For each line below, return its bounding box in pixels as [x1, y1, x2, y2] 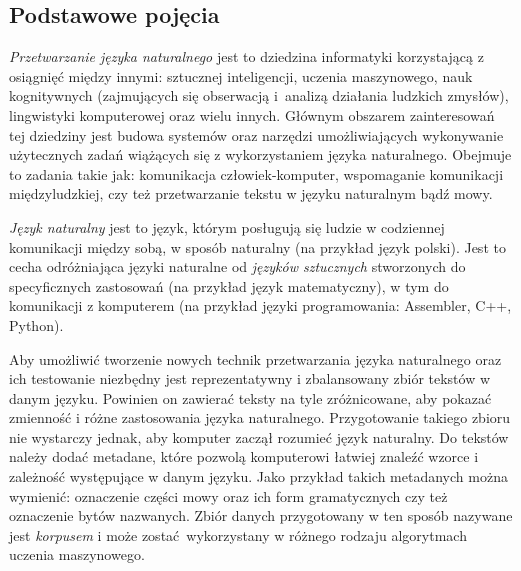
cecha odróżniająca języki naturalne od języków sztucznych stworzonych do [9, 256, 466, 277]
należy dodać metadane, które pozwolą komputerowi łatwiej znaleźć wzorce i [9, 446, 479, 467]
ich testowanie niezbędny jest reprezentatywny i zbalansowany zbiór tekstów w [9, 368, 491, 389]
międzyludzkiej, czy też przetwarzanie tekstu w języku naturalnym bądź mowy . [9, 183, 493, 204]
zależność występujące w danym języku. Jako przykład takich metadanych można [9, 466, 508, 487]
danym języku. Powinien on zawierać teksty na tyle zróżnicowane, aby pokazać [9, 387, 492, 408]
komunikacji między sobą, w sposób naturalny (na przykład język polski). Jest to [9, 236, 506, 257]
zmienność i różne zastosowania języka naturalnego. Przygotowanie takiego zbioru [9, 407, 511, 428]
